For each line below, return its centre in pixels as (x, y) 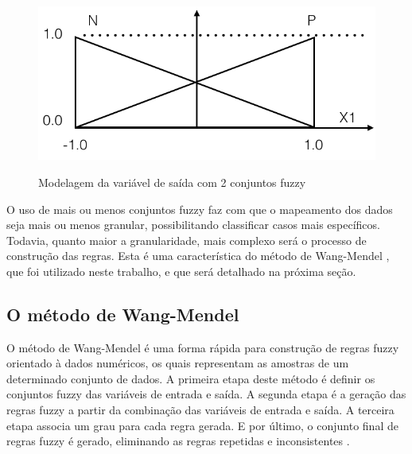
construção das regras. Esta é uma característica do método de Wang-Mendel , (198, 256)
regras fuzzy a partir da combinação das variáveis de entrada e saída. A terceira (200, 410)
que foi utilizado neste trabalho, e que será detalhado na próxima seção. (181, 271)
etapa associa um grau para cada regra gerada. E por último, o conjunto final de (202, 425)
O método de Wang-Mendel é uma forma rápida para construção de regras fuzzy (203, 347)
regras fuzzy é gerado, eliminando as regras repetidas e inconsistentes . (178, 441)
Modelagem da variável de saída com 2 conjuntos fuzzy (172, 182)
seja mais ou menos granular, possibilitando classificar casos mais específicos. (193, 225)
